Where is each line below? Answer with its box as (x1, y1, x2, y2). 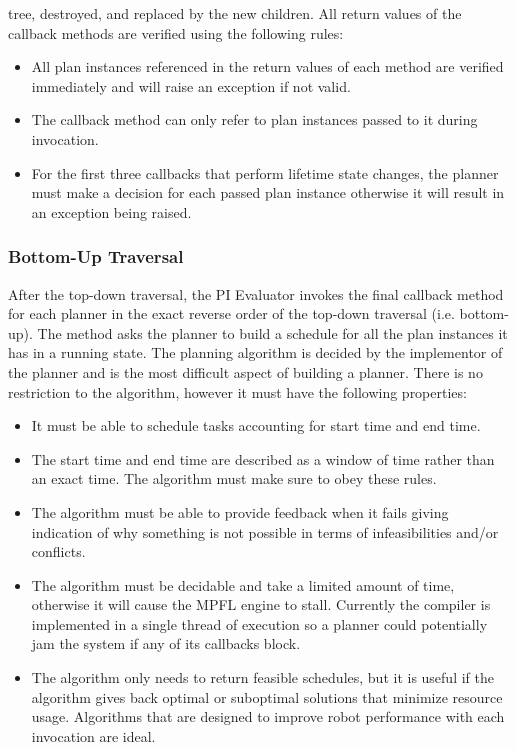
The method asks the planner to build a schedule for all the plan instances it (37, 322, 508, 343)
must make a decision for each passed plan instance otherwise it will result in (31, 182, 505, 203)
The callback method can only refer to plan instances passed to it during (31, 109, 478, 130)
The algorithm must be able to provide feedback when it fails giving (31, 501, 449, 522)
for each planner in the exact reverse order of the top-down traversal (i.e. (8, 303, 455, 324)
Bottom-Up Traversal (8, 244, 184, 269)
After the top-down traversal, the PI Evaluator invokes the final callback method (8, 283, 504, 304)
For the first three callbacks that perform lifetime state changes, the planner (31, 162, 499, 183)
